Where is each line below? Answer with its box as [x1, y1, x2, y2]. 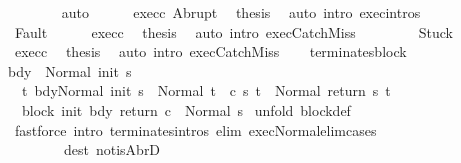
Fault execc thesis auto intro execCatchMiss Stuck [14, 21, 454, 42]
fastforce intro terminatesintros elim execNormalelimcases [14, 119, 377, 140]
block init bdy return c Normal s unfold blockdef [21, 99, 351, 120]
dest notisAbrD [63, 139, 161, 160]
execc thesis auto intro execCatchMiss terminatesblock [14, 41, 407, 62]
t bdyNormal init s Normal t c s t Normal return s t [21, 80, 391, 101]
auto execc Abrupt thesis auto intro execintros [61, 2, 421, 22]
